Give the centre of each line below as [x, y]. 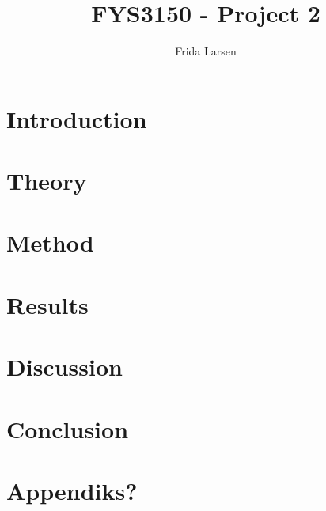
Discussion [64, 367]
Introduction [77, 118]
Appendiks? [72, 490]
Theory [47, 181]
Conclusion [68, 428]
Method [50, 242]
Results [47, 304]
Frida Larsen [206, 51]
